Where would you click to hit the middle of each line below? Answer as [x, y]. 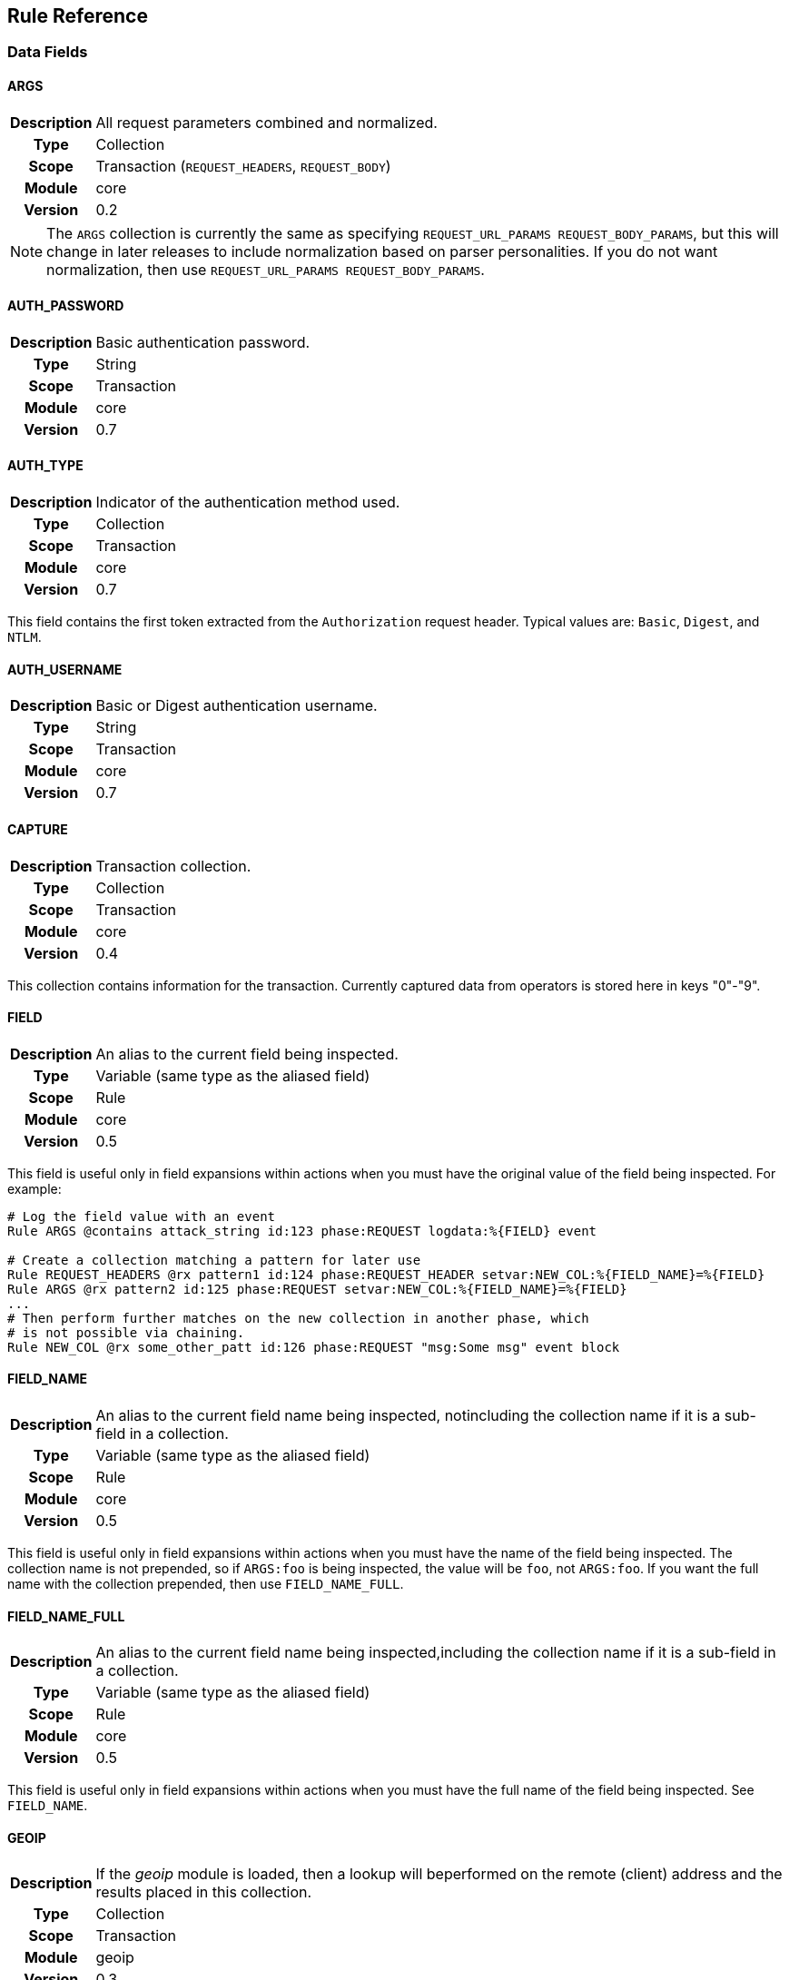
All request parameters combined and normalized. [266, 122]
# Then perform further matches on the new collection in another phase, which [298, 1318]
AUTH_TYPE [45, 466]
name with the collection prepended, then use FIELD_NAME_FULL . [206, 1583]
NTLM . [25, 637]
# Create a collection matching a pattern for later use [214, 1260]
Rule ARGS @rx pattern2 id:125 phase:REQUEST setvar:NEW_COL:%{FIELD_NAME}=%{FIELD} [317, 1289]
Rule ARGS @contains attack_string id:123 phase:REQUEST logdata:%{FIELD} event [302, 1231]
